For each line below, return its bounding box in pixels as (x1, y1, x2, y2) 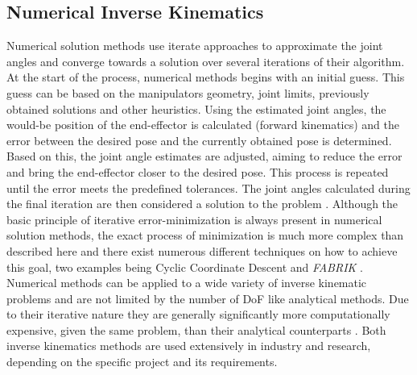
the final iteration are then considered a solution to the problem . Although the (6, 195, 398, 212)
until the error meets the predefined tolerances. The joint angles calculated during (6, 179, 411, 196)
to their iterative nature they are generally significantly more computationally (6, 306, 390, 323)
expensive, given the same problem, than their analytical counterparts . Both (6, 321, 386, 338)
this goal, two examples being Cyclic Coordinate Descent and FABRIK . (6, 258, 363, 275)
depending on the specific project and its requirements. (6, 353, 278, 370)
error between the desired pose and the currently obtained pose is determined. (6, 131, 392, 148)
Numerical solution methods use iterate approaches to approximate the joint (6, 37, 383, 54)
